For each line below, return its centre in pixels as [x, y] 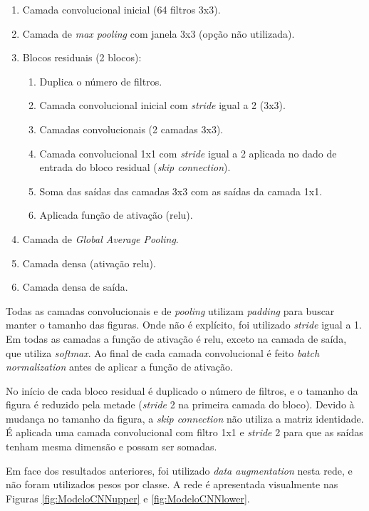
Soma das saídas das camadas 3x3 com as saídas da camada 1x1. [181, 191]
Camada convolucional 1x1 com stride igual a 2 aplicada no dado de [188, 153]
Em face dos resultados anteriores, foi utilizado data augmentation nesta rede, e [179, 470]
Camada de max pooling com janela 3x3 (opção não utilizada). [158, 33]
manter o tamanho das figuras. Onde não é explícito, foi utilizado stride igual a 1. [184, 325]
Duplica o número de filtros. [101, 81]
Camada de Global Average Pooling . [100, 238]
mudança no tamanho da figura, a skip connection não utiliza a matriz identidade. [185, 418]
